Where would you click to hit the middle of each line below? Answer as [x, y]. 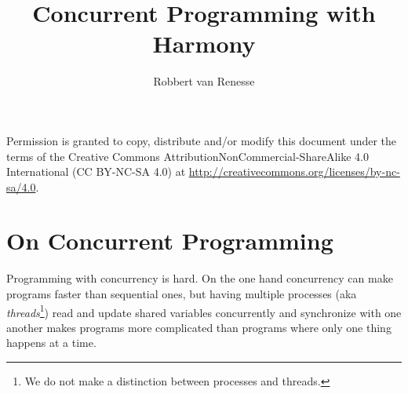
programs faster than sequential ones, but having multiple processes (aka [182, 294]
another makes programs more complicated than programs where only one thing [199, 327]
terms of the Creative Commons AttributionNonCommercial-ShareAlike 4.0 [188, 156]
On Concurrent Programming [170, 241]
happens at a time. [51, 343]
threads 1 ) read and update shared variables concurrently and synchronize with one [204, 311]
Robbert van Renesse [204, 81]
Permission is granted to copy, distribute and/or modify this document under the [202, 140]
